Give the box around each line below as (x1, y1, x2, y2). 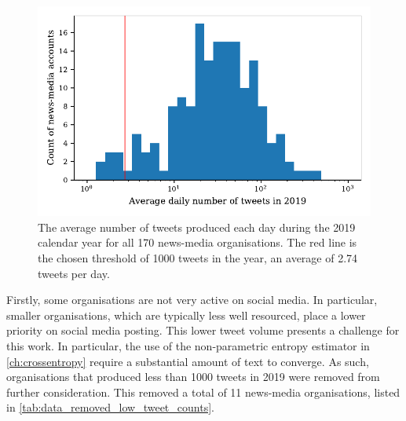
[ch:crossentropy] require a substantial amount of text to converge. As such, (6, 353, 369, 369)
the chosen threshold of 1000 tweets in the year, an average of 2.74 (38, 249, 358, 265)
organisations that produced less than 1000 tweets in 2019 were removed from (6, 368, 380, 385)
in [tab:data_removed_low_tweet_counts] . (6, 399, 214, 416)
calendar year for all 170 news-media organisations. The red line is (38, 234, 357, 251)
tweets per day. (38, 265, 110, 281)
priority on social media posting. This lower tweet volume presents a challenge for (6, 322, 400, 339)
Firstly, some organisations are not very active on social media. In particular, (6, 291, 378, 308)
